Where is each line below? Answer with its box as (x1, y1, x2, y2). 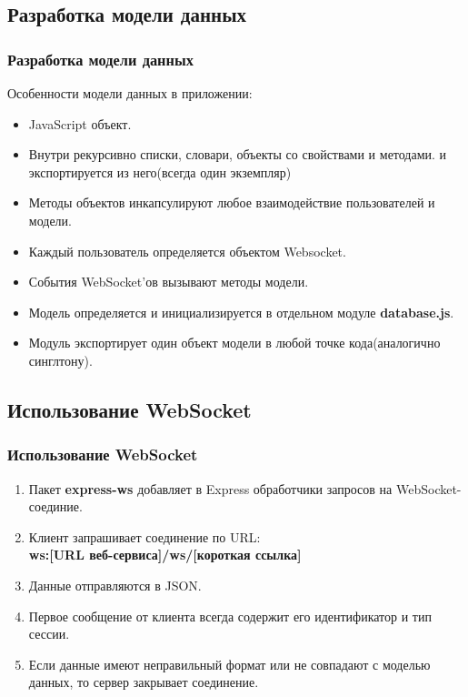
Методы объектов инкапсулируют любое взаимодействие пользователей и (28, 193, 435, 212)
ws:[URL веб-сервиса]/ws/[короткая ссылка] (28, 545, 302, 564)
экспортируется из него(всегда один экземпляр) (28, 162, 292, 181)
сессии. (28, 624, 70, 643)
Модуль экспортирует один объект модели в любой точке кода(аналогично (28, 333, 441, 352)
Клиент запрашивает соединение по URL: (28, 527, 261, 546)
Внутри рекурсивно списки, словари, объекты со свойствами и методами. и (28, 145, 447, 164)
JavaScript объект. (28, 114, 132, 133)
